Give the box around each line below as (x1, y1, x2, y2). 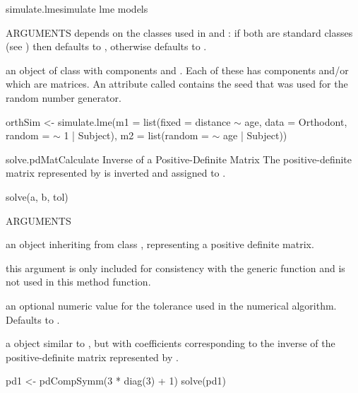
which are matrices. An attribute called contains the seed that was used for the (6, 76, 348, 91)
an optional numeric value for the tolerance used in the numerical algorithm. (6, 298, 337, 312)
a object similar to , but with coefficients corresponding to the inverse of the (6, 336, 335, 351)
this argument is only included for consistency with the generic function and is (6, 260, 345, 275)
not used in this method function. (6, 274, 151, 289)
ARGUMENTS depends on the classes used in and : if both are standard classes (6, 25, 353, 40)
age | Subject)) (223, 128, 287, 143)
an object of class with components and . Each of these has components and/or (6, 62, 349, 77)
